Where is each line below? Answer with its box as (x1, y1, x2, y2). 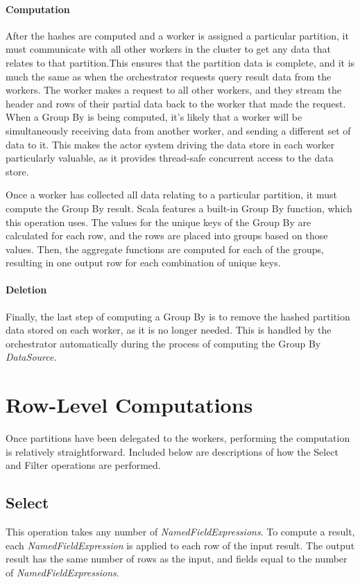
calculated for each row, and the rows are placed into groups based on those (6, 228, 328, 243)
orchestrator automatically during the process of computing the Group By (6, 336, 321, 350)
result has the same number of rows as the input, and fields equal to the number (6, 551, 348, 566)
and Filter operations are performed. (6, 458, 161, 472)
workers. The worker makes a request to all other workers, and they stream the (6, 83, 342, 97)
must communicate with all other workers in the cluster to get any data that (6, 42, 331, 56)
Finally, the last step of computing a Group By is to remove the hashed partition (6, 309, 350, 323)
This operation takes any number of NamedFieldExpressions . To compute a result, (6, 524, 355, 539)
